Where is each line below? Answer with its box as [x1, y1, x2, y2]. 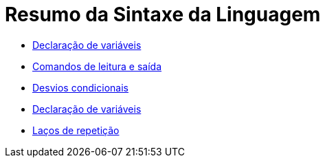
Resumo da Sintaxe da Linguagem [5, 3, 321, 26]
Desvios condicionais [32, 81, 128, 94]
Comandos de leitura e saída [32, 60, 162, 72]
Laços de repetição [32, 124, 120, 136]
